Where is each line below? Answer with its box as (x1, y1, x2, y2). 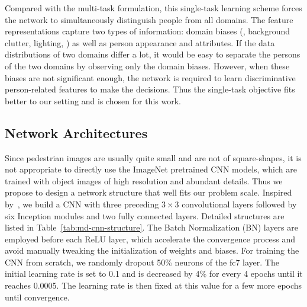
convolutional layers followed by (182, 197, 297, 210)
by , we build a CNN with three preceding (5, 197, 159, 210)
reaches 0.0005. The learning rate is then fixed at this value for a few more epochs (5, 279, 302, 292)
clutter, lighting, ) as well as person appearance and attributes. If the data (5, 36, 275, 49)
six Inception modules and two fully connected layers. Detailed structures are (5, 209, 285, 222)
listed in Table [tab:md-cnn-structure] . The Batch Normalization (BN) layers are (5, 221, 298, 234)
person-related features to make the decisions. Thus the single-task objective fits (5, 83, 295, 95)
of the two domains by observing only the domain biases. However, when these (5, 59, 290, 72)
